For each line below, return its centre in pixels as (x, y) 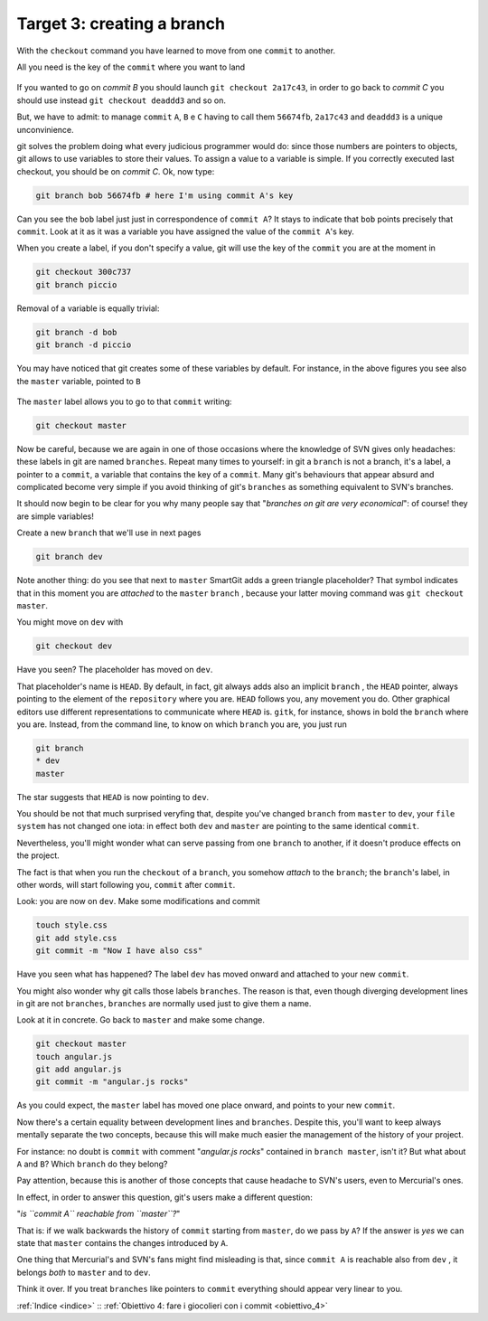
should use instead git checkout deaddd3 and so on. (121, 100)
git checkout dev (74, 646)
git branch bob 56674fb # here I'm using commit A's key (164, 195)
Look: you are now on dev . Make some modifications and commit (139, 901)
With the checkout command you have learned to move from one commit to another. (176, 51)
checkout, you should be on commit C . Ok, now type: (116, 171)
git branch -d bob (76, 332)
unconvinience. (45, 129)
